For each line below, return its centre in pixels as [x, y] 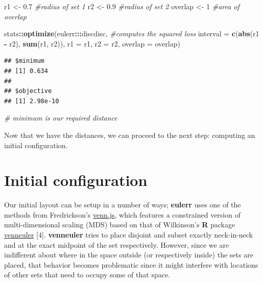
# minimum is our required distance [61, 118]
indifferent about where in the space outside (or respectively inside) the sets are [129, 255]
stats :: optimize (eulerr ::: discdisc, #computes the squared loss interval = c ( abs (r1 [132, 33]
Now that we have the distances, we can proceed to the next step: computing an [130, 135]
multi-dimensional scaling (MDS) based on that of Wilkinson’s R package [120, 225]
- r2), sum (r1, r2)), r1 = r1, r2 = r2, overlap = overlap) [92, 43]
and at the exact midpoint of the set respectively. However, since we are [117, 244]
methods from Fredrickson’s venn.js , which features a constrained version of [122, 214]
